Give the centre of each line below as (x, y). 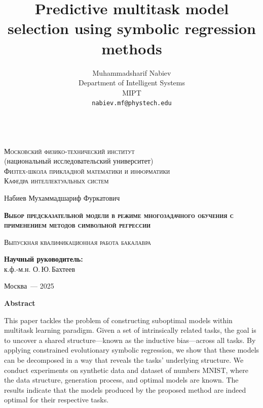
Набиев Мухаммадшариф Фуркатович (62, 197)
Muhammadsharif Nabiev (132, 72)
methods (132, 48)
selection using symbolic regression (132, 28)
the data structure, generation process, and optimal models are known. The (121, 380)
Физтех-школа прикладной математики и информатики (87, 170)
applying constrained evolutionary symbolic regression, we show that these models (132, 350)
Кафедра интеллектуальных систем (57, 181)
